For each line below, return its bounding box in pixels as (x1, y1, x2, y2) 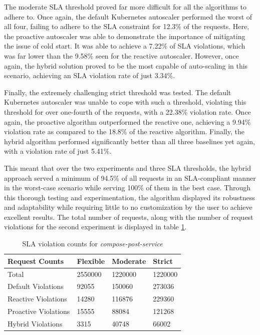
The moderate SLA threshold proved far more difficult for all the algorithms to (4, 2, 247, 12)
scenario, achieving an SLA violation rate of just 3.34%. (4, 70, 175, 81)
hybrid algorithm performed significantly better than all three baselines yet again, (4, 136, 255, 146)
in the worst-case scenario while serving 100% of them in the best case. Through (4, 182, 251, 193)
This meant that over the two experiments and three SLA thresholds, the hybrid (4, 162, 251, 173)
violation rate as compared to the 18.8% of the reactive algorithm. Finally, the (4, 126, 244, 137)
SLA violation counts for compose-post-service (22, 238, 163, 249)
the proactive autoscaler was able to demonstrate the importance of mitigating (4, 31, 245, 41)
